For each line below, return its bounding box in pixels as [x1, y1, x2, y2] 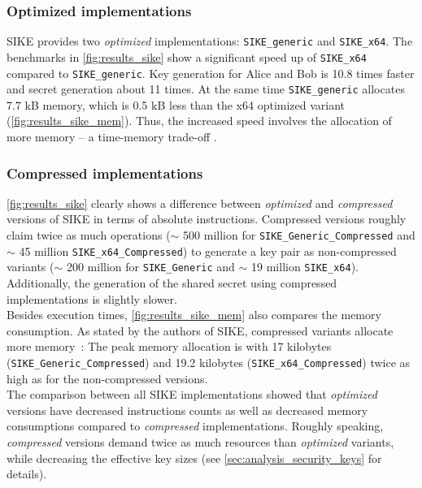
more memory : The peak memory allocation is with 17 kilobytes [7, 338, 332, 355]
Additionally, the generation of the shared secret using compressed [7, 274, 337, 291]
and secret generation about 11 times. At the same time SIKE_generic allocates [7, 80, 405, 97]
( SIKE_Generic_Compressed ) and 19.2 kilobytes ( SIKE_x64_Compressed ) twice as [7, 353, 411, 370]
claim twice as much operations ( [7, 227, 171, 244]
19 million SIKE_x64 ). [251, 258, 359, 275]
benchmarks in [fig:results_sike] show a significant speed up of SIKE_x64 [7, 48, 367, 65]
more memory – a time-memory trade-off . [7, 128, 217, 145]
